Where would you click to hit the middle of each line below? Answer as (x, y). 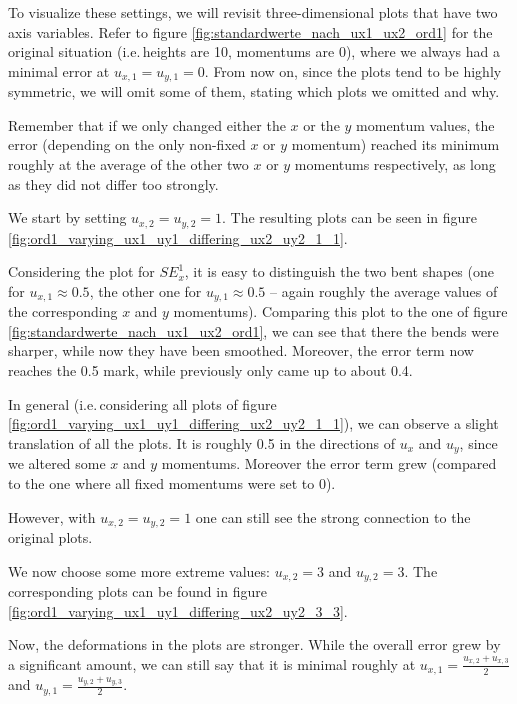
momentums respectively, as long (395, 164)
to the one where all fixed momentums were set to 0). (172, 482)
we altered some (57, 463)
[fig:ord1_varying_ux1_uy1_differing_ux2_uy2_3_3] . (178, 610)
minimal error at (59, 70)
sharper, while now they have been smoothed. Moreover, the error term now (241, 350)
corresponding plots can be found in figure (137, 591)
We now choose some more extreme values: (139, 570)
